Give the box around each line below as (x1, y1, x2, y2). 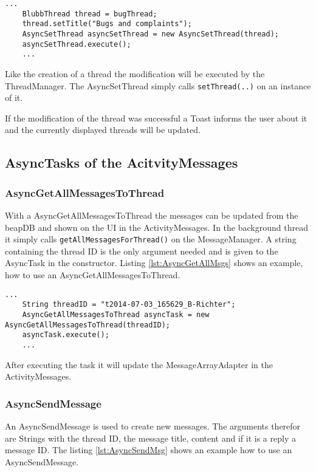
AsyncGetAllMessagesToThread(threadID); (5, 320, 171, 329)
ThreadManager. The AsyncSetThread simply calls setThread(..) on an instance (5, 79, 311, 92)
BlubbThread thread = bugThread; (22, 9, 157, 18)
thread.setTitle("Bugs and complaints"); (22, 19, 192, 29)
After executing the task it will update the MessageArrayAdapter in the (5, 358, 273, 371)
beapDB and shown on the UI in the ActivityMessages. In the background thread (5, 221, 308, 233)
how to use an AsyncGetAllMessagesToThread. (5, 268, 180, 281)
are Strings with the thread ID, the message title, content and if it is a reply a (5, 431, 296, 444)
